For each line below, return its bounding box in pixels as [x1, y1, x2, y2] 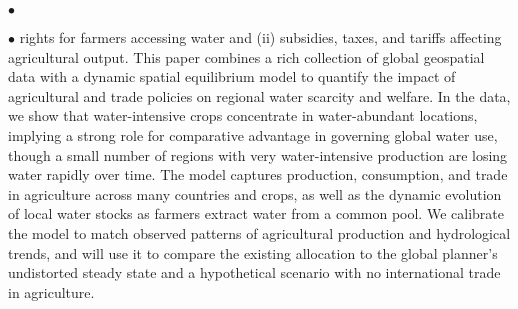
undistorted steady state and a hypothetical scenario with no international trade [8, 262, 501, 283]
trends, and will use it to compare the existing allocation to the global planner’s [8, 242, 498, 263]
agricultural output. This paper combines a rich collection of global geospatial [8, 46, 485, 67]
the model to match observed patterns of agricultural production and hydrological [8, 222, 511, 243]
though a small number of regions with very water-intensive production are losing [8, 144, 508, 165]
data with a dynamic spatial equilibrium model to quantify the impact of [8, 66, 456, 87]
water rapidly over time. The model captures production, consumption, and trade [8, 164, 508, 185]
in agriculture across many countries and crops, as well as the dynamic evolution [8, 183, 502, 204]
